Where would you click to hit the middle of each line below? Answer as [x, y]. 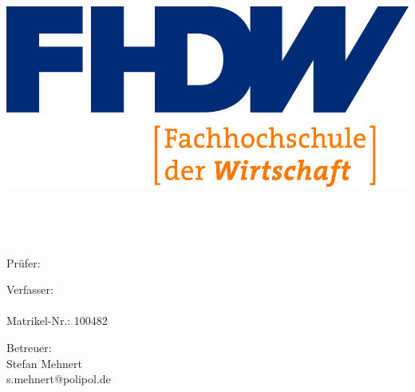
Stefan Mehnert [44, 363]
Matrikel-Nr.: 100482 [57, 321]
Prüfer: [24, 262]
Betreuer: [29, 348]
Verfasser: [30, 289]
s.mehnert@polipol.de [59, 379]
